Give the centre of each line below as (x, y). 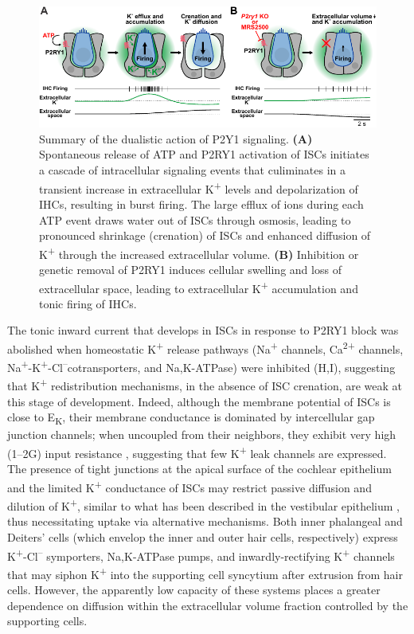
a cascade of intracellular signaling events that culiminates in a (192, 170)
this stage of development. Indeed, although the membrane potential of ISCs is (199, 401)
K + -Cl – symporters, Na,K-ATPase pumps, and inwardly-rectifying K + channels (201, 554)
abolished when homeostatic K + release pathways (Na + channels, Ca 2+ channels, (205, 347)
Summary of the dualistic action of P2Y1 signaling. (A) (176, 138)
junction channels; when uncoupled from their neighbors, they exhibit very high (202, 434)
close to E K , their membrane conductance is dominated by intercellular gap (191, 418)
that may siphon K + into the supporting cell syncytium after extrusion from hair (205, 573)
